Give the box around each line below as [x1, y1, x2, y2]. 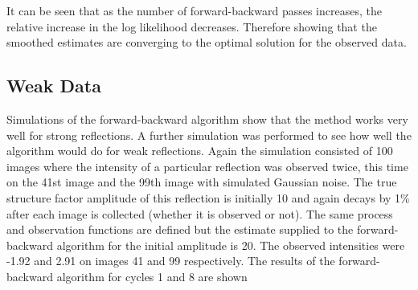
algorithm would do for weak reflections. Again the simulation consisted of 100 [6, 142, 393, 159]
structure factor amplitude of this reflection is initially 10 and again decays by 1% [6, 189, 410, 206]
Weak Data [6, 73, 101, 98]
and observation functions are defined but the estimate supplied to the [6, 221, 354, 238]
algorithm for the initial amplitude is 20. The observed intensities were [56, 236, 405, 253]
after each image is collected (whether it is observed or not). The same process [6, 205, 393, 222]
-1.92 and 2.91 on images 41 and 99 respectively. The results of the [6, 252, 335, 269]
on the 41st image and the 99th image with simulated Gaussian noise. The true [6, 174, 397, 190]
